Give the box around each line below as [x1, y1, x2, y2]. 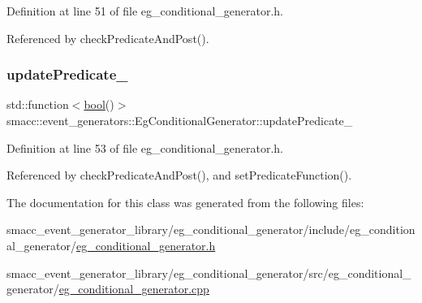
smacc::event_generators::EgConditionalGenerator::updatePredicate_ [6, 112, 353, 128]
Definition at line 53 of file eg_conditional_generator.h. [6, 139, 283, 156]
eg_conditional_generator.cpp [58, 280, 209, 297]
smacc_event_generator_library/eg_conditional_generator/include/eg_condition [6, 221, 416, 238]
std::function [6, 96, 69, 113]
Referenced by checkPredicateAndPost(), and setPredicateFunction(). [6, 167, 352, 184]
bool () [84, 96, 114, 113]
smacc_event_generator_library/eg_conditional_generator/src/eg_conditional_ [6, 264, 411, 281]
